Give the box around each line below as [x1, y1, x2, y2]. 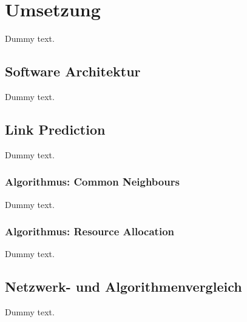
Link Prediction [5, 119, 106, 138]
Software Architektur [5, 62, 141, 81]
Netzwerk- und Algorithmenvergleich [5, 277, 242, 296]
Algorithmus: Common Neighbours [5, 174, 180, 189]
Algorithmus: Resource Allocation [5, 224, 175, 239]
